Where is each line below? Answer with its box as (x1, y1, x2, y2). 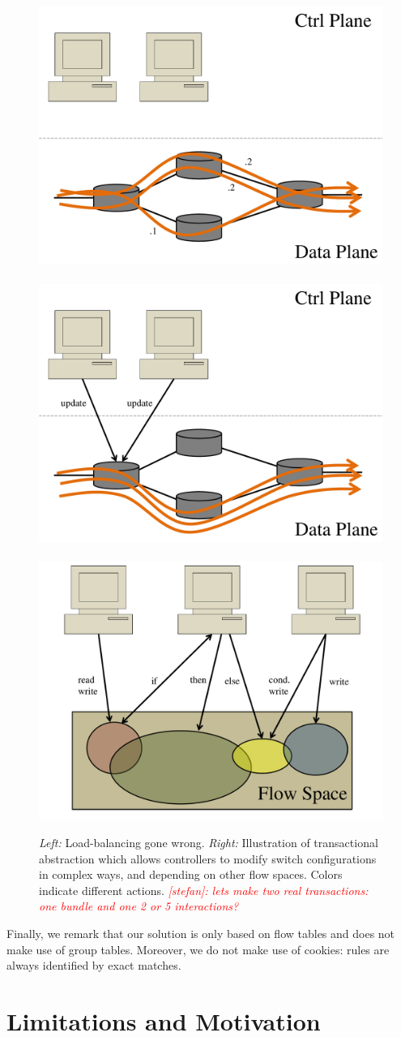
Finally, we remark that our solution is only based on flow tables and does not (6, 924, 395, 941)
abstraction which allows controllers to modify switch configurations (39, 850, 377, 867)
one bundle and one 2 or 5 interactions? (39, 897, 239, 914)
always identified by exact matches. (6, 957, 181, 974)
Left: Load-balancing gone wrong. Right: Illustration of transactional (39, 833, 378, 850)
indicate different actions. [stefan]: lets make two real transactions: (39, 881, 369, 898)
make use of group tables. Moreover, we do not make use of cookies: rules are (6, 940, 390, 957)
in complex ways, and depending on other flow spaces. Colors (39, 866, 343, 883)
